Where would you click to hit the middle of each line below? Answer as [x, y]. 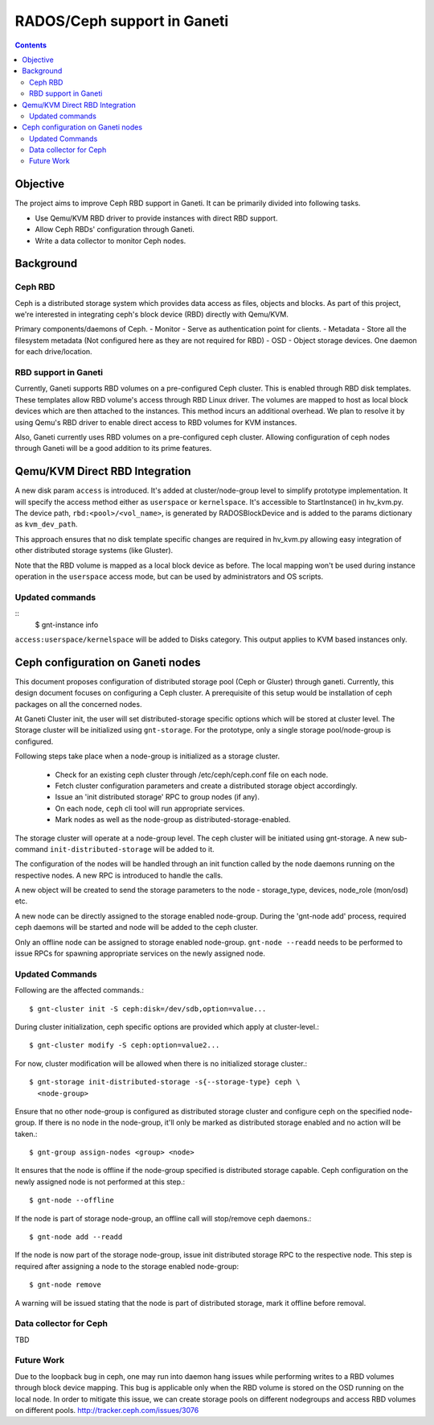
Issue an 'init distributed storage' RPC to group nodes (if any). [158, 797]
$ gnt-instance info [67, 625]
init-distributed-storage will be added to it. [132, 849]
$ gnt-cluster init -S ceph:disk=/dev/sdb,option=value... [148, 1009]
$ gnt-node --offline [72, 1200]
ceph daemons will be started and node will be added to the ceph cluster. [137, 927]
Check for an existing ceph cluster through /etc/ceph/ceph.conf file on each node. [192, 774]
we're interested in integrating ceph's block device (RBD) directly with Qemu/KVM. [151, 315]
